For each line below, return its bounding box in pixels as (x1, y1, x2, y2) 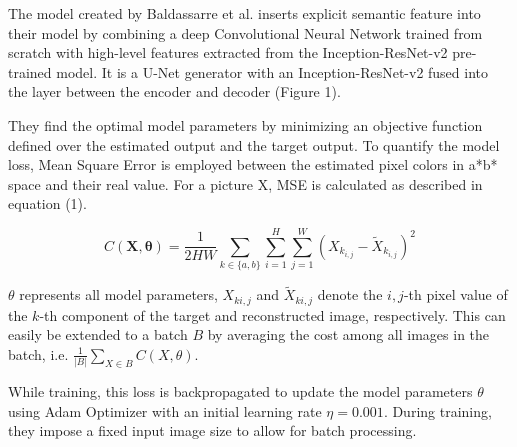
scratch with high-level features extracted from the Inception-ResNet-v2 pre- (8, 42, 477, 63)
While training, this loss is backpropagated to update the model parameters (8, 381, 473, 402)
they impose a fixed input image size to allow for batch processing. (8, 420, 417, 441)
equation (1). (8, 193, 87, 214)
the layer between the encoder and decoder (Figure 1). (8, 81, 341, 102)
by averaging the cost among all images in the (207, 324, 490, 345)
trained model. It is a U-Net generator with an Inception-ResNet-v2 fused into (8, 61, 489, 82)
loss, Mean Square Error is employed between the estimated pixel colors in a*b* (8, 154, 498, 175)
